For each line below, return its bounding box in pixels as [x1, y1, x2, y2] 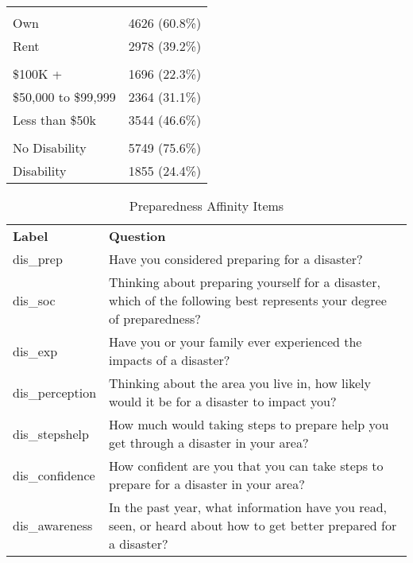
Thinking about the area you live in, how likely [109, 374, 371, 392]
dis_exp [13, 341, 58, 360]
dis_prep [13, 250, 63, 268]
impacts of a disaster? [109, 351, 230, 369]
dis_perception [13, 382, 97, 402]
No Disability [13, 138, 87, 157]
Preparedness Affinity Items [129, 196, 284, 215]
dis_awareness [13, 516, 93, 534]
